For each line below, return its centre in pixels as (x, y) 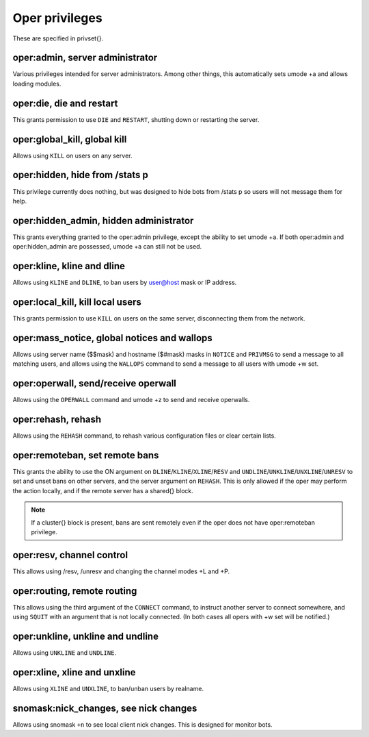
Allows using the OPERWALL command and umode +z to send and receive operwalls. (131, 400)
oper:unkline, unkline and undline (85, 637)
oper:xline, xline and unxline (74, 672)
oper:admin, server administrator (85, 58)
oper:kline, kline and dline (69, 266)
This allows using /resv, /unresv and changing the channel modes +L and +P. (121, 571)
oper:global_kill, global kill (70, 139)
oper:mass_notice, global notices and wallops (113, 338)
